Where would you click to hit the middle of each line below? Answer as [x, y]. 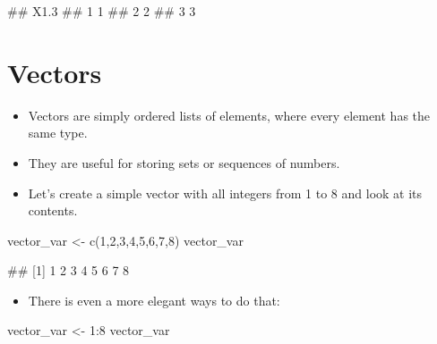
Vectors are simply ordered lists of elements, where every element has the [229, 115]
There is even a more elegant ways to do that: [154, 300]
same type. [58, 133]
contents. [53, 210]
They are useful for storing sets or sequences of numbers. [184, 162]
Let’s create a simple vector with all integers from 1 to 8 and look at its [225, 193]
